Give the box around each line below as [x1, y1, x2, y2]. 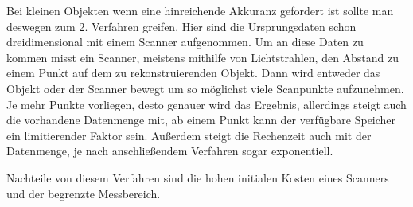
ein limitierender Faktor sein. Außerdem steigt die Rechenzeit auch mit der [6, 127, 372, 143]
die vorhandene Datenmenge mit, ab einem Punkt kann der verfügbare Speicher [6, 111, 396, 128]
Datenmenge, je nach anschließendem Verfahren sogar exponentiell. [6, 143, 333, 159]
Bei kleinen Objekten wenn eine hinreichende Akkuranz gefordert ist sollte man [6, 2, 394, 18]
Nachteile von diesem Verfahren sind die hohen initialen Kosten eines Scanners [6, 169, 389, 186]
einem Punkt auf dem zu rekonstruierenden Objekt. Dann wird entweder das [6, 64, 380, 81]
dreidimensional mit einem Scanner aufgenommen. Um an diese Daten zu [6, 33, 364, 50]
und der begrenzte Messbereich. [6, 185, 161, 201]
